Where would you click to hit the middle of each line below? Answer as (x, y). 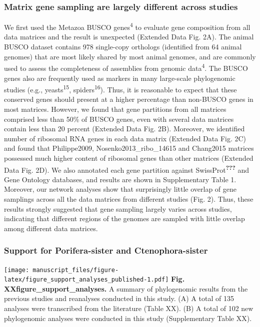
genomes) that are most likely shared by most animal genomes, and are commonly (130, 56)
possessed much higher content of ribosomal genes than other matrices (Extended (129, 158)
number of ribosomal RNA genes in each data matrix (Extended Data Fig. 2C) (125, 138)
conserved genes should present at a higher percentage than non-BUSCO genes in (129, 99)
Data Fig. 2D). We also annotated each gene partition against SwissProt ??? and (126, 169)
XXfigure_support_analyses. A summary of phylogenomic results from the (126, 288)
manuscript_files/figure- (76, 270)
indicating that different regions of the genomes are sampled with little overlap (124, 218)
